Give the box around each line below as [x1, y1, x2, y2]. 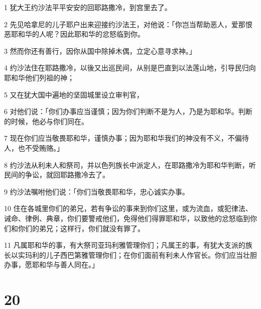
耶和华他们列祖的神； [4, 72, 74, 82]
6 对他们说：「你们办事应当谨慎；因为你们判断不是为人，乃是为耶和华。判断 [4, 106, 252, 117]
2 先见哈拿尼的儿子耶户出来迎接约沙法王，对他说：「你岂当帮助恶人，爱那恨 [4, 19, 252, 29]
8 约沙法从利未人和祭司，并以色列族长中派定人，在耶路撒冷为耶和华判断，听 [4, 159, 256, 170]
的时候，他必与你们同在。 [4, 116, 88, 126]
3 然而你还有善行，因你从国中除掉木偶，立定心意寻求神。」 [4, 45, 196, 56]
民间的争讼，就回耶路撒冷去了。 [4, 169, 109, 180]
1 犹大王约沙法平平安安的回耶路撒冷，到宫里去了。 [4, 2, 172, 12]
